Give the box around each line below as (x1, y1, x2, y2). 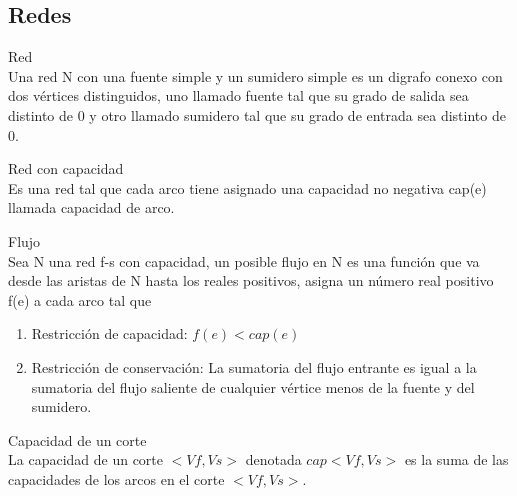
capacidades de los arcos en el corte (8, 468, 225, 489)
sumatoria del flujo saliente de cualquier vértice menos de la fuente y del (31, 376, 475, 397)
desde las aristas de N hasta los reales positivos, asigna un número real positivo (8, 270, 494, 291)
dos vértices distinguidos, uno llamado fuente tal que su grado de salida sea (8, 85, 469, 106)
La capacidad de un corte (8, 449, 164, 470)
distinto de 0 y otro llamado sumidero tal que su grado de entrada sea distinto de (8, 104, 506, 125)
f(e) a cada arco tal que (8, 289, 152, 310)
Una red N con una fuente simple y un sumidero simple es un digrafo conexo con (8, 65, 503, 86)
